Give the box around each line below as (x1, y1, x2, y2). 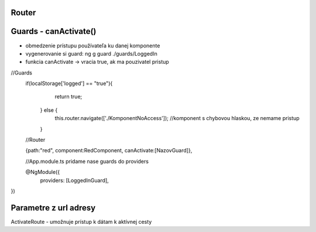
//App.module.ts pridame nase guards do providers (25, 158, 149, 165)
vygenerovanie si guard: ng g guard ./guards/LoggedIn (25, 50, 157, 57)
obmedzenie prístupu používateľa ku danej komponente (25, 42, 160, 49)
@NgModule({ (25, 169, 60, 176)
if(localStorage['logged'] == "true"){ (25, 80, 113, 87)
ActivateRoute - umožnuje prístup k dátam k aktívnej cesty (11, 218, 152, 225)
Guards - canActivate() (11, 26, 97, 36)
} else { (40, 106, 58, 114)
